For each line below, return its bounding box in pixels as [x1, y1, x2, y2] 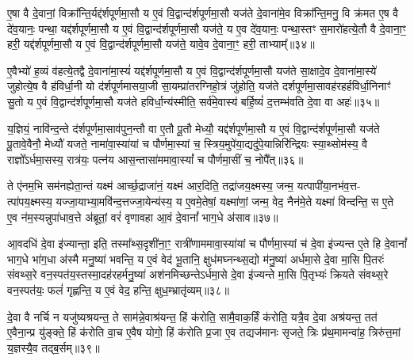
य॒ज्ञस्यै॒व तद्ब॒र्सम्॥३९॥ [7, 339, 100, 355]
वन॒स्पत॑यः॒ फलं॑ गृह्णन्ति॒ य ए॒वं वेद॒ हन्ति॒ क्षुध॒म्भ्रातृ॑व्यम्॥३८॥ [7, 281, 229, 298]
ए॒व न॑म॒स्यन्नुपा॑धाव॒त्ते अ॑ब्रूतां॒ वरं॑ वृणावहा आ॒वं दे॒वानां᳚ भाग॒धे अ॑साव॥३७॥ [7, 208, 278, 225]
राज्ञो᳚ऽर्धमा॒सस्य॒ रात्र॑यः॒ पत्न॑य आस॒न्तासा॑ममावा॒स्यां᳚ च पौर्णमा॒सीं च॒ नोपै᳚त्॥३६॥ [7, 150, 304, 167]
